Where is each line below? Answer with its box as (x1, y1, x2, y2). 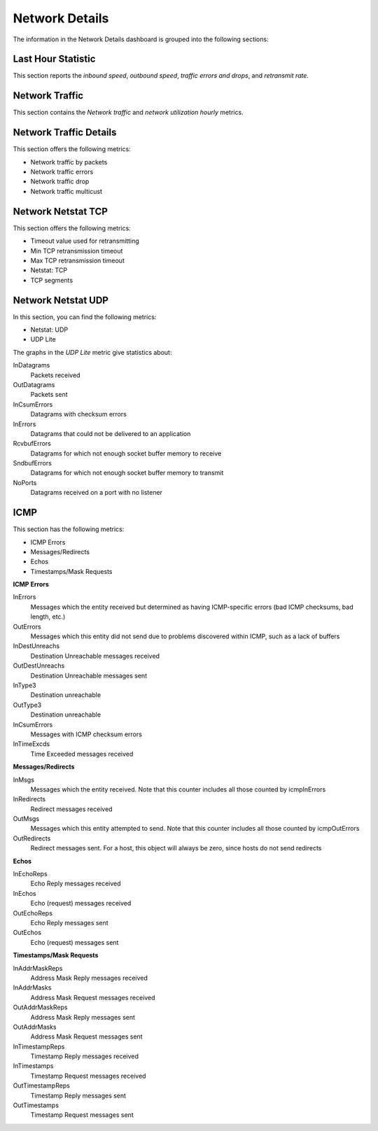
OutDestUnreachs (13, 661, 65, 670)
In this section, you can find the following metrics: (13, 312, 157, 321)
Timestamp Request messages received (30, 1072, 146, 1080)
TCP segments (30, 276, 73, 284)
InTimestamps (13, 1062, 54, 1070)
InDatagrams (13, 361, 50, 370)
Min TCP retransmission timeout (30, 246, 123, 255)
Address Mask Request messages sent (30, 1032, 143, 1041)
